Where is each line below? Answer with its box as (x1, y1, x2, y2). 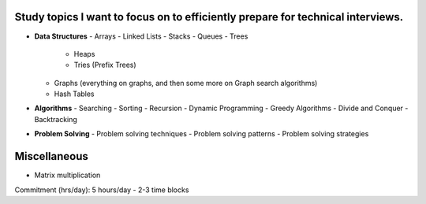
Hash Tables (54, 89, 95, 98)
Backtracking (34, 114, 78, 124)
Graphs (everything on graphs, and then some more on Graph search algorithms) (54, 78, 318, 87)
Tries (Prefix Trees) (73, 60, 137, 70)
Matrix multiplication (34, 170, 101, 180)
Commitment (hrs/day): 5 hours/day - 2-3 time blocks (14, 185, 189, 195)
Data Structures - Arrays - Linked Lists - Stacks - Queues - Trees (34, 32, 248, 41)
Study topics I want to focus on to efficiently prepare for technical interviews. (14, 10, 404, 24)
